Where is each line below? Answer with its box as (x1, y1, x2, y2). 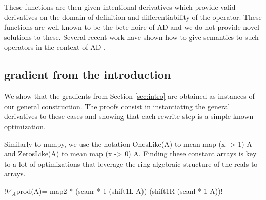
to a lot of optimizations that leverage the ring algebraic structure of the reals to (4, 158, 258, 169)
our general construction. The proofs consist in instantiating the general (4, 101, 230, 111)
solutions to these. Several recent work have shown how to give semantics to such (4, 31, 259, 42)
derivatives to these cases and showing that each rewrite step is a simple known (4, 111, 254, 122)
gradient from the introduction (4, 67, 171, 83)
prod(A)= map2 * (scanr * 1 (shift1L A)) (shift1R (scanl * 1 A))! (16, 185, 223, 196)
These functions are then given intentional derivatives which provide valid (4, 2, 236, 12)
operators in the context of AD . (4, 42, 106, 52)
